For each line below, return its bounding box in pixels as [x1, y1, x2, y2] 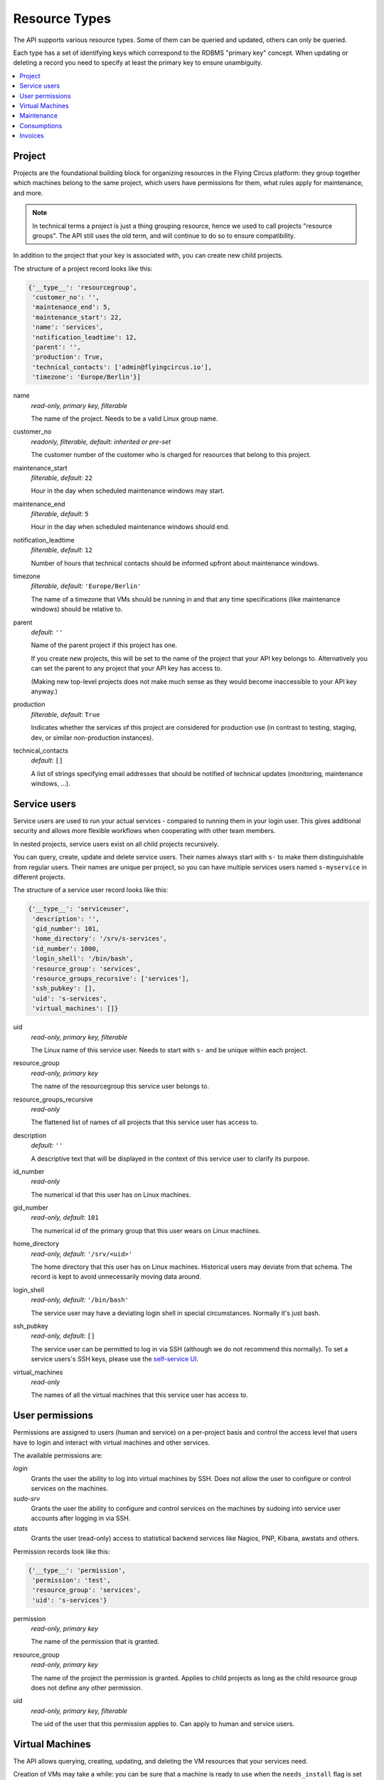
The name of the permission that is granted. [31, 1638, 160, 1646]
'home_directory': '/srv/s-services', [32, 935, 167, 943]
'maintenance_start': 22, [32, 313, 122, 321]
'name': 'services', [32, 323, 104, 331]
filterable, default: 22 [31, 473, 92, 482]
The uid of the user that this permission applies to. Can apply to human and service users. [31, 1719, 295, 1728]
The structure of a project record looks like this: [13, 264, 153, 273]
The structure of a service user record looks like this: [13, 886, 169, 894]
